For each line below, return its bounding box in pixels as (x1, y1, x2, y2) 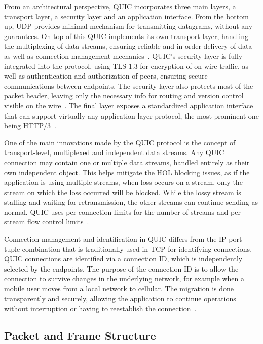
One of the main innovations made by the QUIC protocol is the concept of (4, 137, 236, 147)
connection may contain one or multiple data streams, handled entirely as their (4, 157, 250, 167)
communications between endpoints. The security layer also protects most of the (4, 80, 253, 91)
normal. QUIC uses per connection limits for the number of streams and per (4, 206, 241, 217)
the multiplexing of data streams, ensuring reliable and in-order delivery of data (4, 41, 252, 51)
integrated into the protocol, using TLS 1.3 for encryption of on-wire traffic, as (4, 60, 249, 71)
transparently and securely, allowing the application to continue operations (4, 293, 236, 303)
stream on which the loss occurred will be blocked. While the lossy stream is (4, 186, 241, 197)
